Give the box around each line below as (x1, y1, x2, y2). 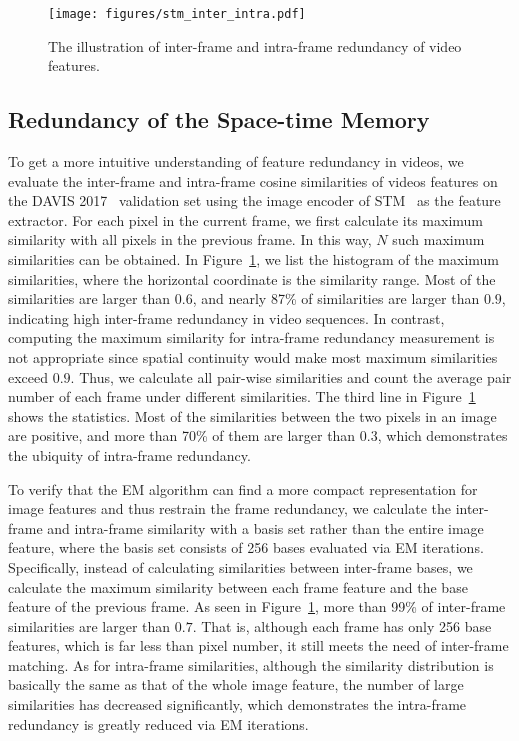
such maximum (392, 229, 485, 250)
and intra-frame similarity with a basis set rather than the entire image (47, 517, 484, 538)
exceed (8, 366, 49, 387)
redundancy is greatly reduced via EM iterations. (8, 713, 309, 734)
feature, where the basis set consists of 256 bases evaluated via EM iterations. (8, 537, 484, 558)
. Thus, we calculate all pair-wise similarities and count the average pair (70, 366, 512, 387)
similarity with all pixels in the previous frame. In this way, (8, 229, 372, 250)
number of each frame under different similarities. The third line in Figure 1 (8, 386, 476, 407)
